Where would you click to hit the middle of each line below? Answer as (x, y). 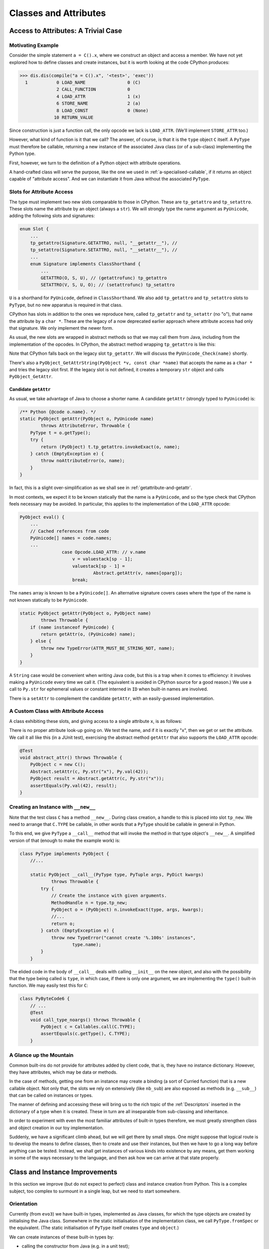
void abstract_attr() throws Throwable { (71, 757)
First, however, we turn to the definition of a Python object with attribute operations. (95, 163)
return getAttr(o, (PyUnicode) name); (88, 634)
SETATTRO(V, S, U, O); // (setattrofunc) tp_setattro (108, 285)
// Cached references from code (70, 531)
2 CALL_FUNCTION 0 (93, 89)
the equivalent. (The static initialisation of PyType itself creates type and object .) (94, 1228)
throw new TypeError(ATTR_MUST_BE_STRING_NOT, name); (108, 648)
